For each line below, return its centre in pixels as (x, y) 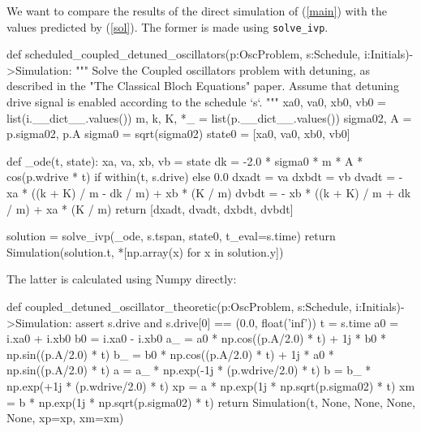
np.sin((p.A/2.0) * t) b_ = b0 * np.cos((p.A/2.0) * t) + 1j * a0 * (170, 354)
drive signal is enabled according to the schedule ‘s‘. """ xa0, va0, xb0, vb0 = (196, 102)
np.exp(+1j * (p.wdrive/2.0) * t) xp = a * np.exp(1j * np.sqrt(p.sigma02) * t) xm (211, 385)
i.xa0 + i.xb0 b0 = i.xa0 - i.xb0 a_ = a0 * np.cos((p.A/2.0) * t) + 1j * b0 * (196, 338)
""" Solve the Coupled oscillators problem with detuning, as (223, 69)
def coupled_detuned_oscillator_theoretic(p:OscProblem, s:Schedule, (179, 306)
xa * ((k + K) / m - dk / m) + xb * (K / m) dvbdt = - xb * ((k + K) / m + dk (209, 192)
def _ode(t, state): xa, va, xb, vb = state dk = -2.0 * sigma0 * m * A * (185, 160)
